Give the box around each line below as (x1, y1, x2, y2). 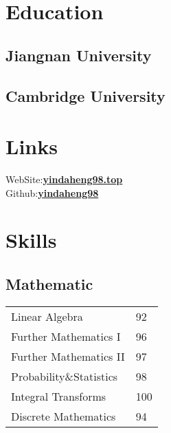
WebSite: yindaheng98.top (5, 172, 123, 187)
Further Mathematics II (11, 348, 125, 364)
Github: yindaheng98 (5, 185, 99, 200)
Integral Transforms (11, 388, 106, 404)
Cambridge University (5, 85, 166, 106)
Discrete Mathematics (11, 408, 116, 424)
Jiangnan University (5, 44, 152, 65)
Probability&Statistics (11, 368, 118, 384)
